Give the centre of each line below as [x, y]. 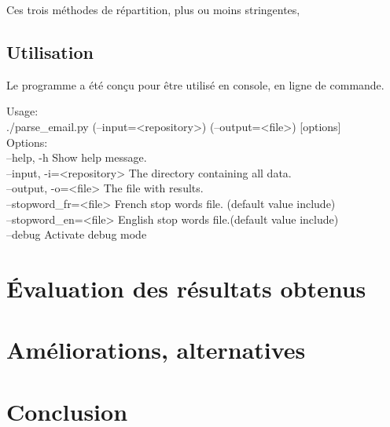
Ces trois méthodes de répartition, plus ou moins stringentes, [153, 9]
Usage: [22, 111]
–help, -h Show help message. [77, 157]
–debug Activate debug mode [77, 234]
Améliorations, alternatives [156, 350]
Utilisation [50, 51]
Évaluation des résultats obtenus [186, 288]
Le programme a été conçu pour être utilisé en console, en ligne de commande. [195, 84]
